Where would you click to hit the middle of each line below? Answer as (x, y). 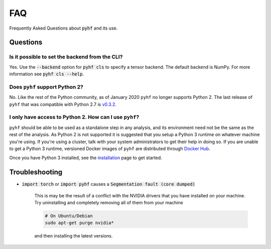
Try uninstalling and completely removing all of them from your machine (109, 203)
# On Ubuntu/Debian (69, 216)
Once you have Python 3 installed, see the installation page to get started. (86, 158)
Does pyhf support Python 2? (46, 87)
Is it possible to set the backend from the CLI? (66, 57)
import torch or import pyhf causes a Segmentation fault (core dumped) (109, 184)
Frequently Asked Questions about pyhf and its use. (63, 28)
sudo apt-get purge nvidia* (79, 223)
